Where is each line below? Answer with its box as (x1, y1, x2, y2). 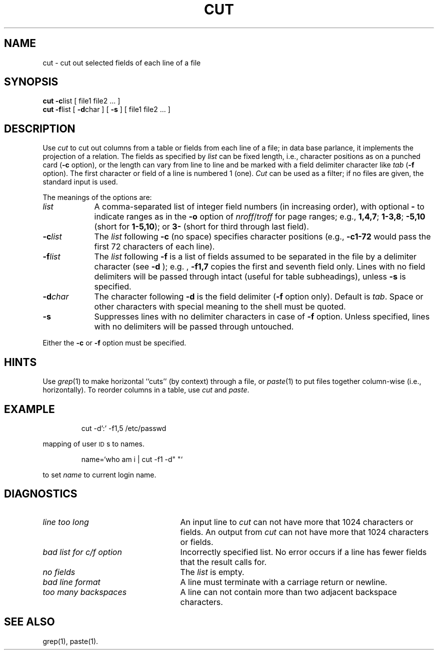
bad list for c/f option (42, 546, 122, 557)
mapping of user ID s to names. (42, 439, 144, 448)
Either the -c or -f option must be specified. (42, 338, 186, 347)
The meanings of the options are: (42, 193, 152, 202)
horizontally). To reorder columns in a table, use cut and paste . (42, 385, 249, 394)
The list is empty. (180, 566, 244, 577)
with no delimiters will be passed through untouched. (94, 321, 294, 332)
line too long (42, 516, 89, 527)
